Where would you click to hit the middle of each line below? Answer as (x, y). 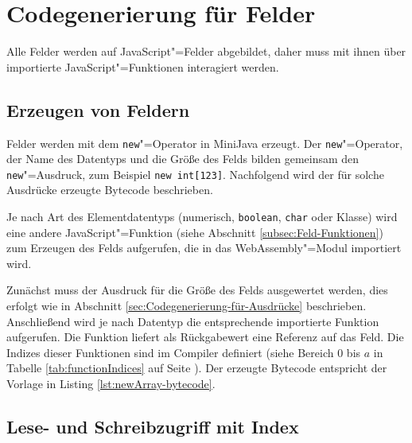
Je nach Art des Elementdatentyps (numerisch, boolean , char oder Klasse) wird (202, 217)
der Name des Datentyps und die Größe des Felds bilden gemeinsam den (183, 159)
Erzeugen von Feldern (98, 109)
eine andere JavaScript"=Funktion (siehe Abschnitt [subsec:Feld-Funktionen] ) (195, 232)
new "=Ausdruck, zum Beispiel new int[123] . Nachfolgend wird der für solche (195, 174)
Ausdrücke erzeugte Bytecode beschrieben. (110, 190)
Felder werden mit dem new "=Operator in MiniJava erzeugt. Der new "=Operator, (205, 143)
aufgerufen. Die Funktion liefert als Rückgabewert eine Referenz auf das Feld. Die (205, 337)
